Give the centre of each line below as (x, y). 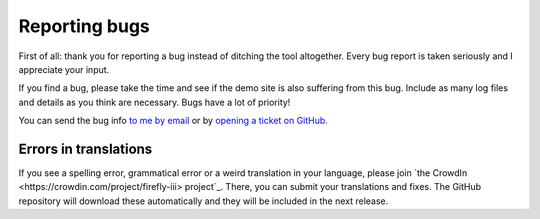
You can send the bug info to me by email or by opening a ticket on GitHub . (173, 121)
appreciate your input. (64, 69)
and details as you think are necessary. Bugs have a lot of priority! (154, 102)
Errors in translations (85, 148)
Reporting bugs (84, 26)
